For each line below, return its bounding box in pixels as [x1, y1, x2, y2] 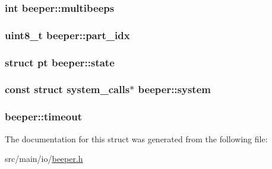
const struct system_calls [5, 82, 130, 97]
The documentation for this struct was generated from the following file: [5, 132, 268, 145]
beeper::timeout [5, 109, 83, 124]
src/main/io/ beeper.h [5, 152, 83, 165]
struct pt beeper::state [5, 55, 115, 69]
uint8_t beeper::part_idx [5, 27, 130, 42]
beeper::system [138, 82, 211, 97]
